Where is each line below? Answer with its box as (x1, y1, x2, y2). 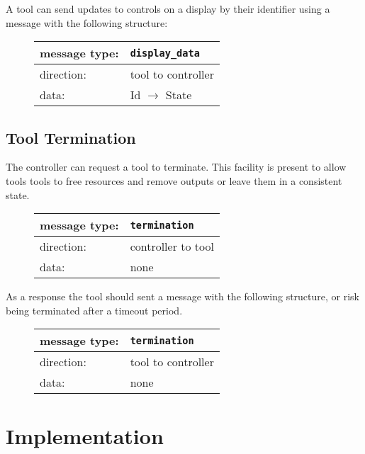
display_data (130, 47, 200, 59)
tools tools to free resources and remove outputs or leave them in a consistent (6, 173, 342, 188)
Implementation (6, 421, 164, 450)
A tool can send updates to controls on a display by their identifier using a (6, 1, 330, 16)
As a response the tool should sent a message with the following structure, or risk (6, 289, 360, 304)
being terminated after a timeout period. (6, 302, 183, 317)
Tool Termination (6, 126, 136, 148)
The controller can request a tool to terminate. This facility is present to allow (6, 159, 347, 174)
